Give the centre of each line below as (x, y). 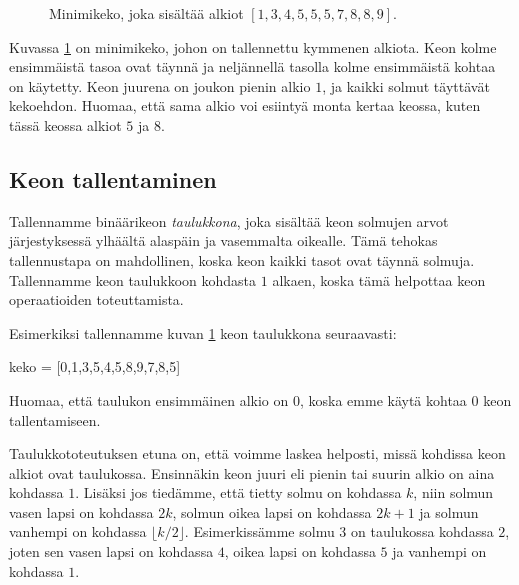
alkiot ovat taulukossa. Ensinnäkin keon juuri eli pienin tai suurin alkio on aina (252, 472)
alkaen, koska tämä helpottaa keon (379, 279)
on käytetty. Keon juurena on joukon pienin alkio (160, 85)
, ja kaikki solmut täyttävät (406, 85)
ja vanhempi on (439, 551)
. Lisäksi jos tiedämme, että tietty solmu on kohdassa (238, 492)
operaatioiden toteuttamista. (96, 299)
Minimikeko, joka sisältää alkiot (146, 13)
